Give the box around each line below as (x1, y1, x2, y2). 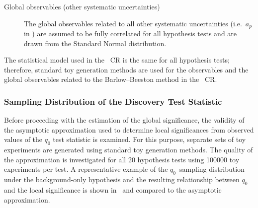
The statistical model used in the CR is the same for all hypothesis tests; (4, 55, 230, 65)
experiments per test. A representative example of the (4, 164, 168, 174)
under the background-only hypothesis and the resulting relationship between (4, 174, 240, 185)
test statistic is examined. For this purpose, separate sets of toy (53, 134, 246, 144)
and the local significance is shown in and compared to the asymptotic (4, 185, 222, 195)
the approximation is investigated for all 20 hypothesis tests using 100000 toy (4, 154, 240, 164)
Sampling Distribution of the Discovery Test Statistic (4, 95, 222, 107)
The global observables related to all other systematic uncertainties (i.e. (24, 18, 242, 28)
